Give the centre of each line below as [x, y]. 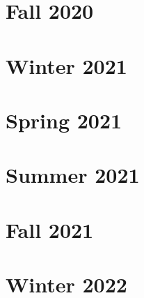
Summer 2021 [73, 175]
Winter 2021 [66, 65]
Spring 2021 [64, 120]
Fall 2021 [50, 229]
